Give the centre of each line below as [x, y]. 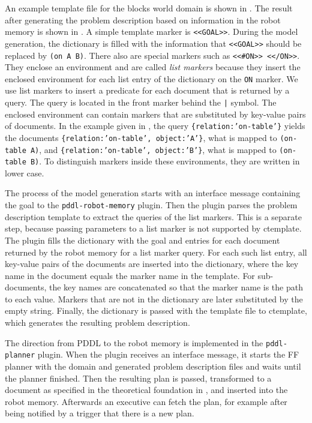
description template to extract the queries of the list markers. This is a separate [153, 216]
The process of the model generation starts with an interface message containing [153, 193]
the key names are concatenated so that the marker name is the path [176, 287]
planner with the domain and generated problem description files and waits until [153, 366]
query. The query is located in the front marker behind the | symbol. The [141, 102]
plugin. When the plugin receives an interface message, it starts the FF [168, 354]
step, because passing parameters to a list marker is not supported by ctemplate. [153, 228]
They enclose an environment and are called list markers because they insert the [153, 67]
